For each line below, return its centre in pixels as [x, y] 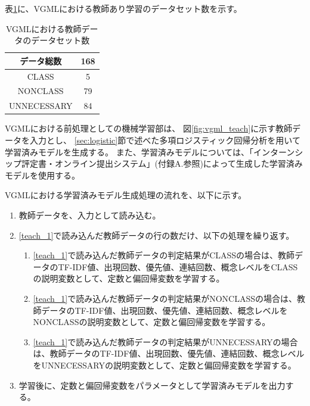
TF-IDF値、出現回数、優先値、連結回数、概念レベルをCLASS [178, 266]
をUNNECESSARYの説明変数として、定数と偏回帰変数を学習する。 [165, 365]
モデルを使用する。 [42, 175]
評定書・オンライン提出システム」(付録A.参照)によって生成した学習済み [162, 163]
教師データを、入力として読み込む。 [90, 215]
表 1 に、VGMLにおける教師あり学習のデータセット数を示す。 [123, 8]
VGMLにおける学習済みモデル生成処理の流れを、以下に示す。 [126, 195]
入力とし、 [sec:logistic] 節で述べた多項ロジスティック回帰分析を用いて [165, 140]
